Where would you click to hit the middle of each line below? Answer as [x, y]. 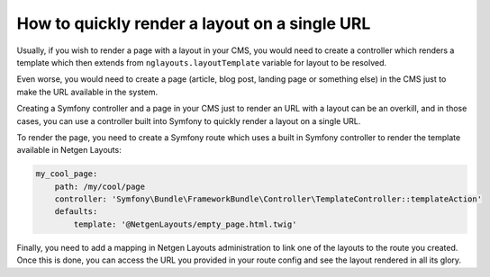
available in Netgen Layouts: [69, 150]
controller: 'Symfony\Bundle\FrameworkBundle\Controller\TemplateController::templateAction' [268, 199]
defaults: [76, 212]
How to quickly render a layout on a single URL [194, 23]
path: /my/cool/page [100, 186]
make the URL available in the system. [87, 92]
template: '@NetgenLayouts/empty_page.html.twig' [185, 224]
